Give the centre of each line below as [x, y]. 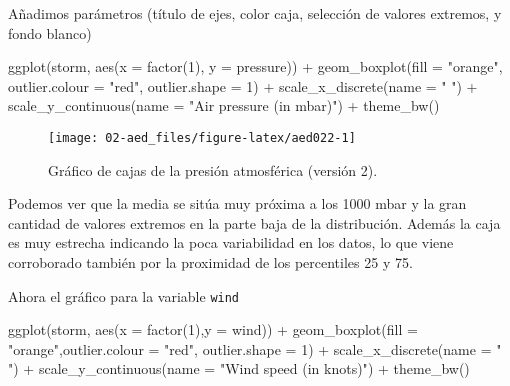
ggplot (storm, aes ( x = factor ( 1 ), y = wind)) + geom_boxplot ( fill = [213, 329]
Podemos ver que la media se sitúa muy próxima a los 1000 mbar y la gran [237, 203]
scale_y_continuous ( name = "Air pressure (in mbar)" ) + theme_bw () [224, 105]
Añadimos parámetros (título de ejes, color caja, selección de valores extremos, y [255, 13]
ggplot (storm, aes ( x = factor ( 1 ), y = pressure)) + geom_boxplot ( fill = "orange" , [255, 66]
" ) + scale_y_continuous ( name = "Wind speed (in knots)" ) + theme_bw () [239, 368]
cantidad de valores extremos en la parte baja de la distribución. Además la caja [254, 222]
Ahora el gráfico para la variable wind [124, 295]
